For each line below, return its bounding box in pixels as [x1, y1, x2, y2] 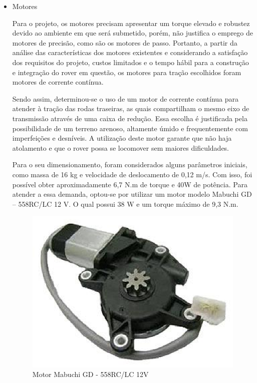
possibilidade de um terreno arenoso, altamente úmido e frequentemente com [12, 123, 248, 133]
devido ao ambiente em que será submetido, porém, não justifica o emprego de [12, 28, 253, 38]
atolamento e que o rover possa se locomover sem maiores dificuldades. [12, 142, 229, 153]
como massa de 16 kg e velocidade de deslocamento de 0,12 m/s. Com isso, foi [12, 169, 252, 179]
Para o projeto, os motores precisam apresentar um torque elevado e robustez [12, 18, 250, 28]
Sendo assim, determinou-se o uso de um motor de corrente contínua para [12, 93, 238, 104]
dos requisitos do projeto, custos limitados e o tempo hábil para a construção [12, 57, 249, 67]
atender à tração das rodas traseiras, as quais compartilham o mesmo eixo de [12, 103, 249, 114]
